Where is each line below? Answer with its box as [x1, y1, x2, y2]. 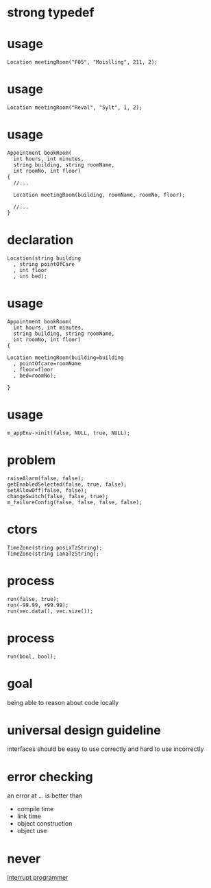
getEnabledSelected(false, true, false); [7, 481, 127, 488]
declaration [7, 232, 74, 248]
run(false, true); [7, 595, 60, 602]
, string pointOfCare [13, 260, 75, 268]
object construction [16, 819, 73, 828]
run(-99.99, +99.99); [7, 602, 69, 608]
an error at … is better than [7, 791, 83, 800]
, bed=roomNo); [13, 372, 57, 379]
